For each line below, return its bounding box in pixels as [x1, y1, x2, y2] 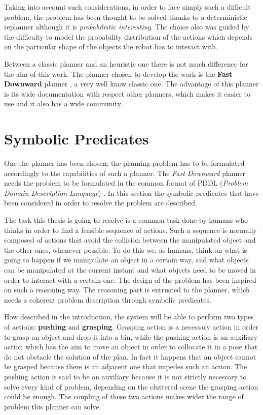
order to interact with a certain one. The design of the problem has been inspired [4, 274, 256, 285]
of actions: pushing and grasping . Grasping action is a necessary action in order [4, 321, 258, 332]
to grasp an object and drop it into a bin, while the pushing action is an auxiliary [4, 331, 258, 342]
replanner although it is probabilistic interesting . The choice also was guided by [4, 21, 249, 32]
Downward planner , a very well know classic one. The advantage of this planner [4, 78, 259, 89]
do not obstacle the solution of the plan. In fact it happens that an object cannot [4, 351, 256, 362]
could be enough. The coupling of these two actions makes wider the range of [4, 391, 244, 402]
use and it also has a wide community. [4, 98, 123, 109]
